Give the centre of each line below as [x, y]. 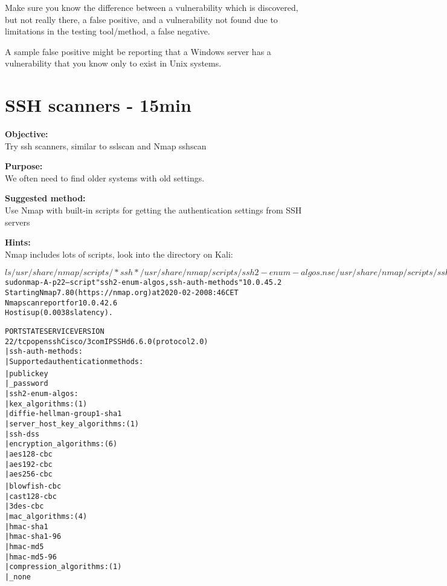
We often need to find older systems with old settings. [105, 177]
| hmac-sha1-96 [33, 537]
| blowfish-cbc [33, 486]
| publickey [27, 373]
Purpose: [24, 166]
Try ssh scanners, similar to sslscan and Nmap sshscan [106, 145]
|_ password [27, 384]
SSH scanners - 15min [98, 105]
